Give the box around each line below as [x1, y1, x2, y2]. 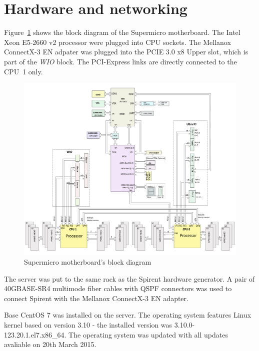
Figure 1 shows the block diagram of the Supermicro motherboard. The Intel [4, 27, 240, 37]
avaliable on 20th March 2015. [4, 339, 96, 350]
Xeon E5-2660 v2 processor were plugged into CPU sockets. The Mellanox [4, 36, 231, 47]
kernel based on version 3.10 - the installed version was [4, 319, 172, 330]
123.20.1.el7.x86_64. [4, 329, 66, 340]
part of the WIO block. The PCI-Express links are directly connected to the [4, 56, 237, 66]
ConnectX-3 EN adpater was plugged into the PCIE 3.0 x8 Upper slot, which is [4, 46, 248, 57]
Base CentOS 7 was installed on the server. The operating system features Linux [4, 310, 251, 320]
